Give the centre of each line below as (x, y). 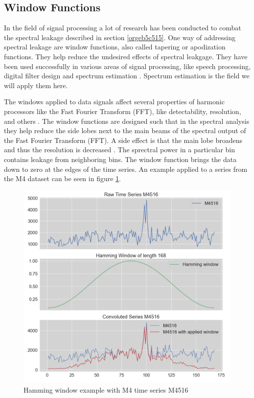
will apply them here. (36, 85)
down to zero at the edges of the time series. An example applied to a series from (126, 169)
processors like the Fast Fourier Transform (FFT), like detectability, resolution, (123, 111)
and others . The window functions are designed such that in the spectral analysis (127, 121)
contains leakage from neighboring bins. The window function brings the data (120, 159)
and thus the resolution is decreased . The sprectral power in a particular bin (120, 150)
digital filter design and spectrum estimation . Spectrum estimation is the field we (127, 76)
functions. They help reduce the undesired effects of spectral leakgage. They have (126, 56)
